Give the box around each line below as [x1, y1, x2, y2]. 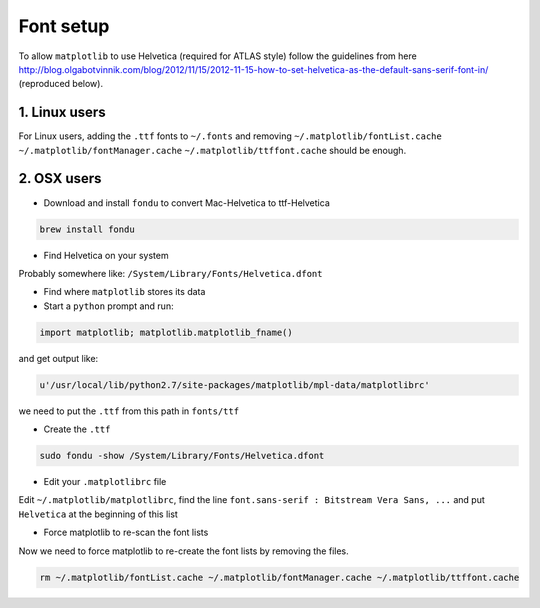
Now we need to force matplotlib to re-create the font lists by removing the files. [18, 545, 349, 557]
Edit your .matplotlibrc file [43, 475, 167, 487]
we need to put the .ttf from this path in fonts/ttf [18, 405, 240, 417]
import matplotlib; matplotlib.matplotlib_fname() [39, 326, 294, 338]
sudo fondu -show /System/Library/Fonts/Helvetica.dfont [39, 450, 325, 461]
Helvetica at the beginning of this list [18, 508, 179, 520]
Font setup [18, 15, 110, 37]
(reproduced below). [18, 78, 104, 90]
